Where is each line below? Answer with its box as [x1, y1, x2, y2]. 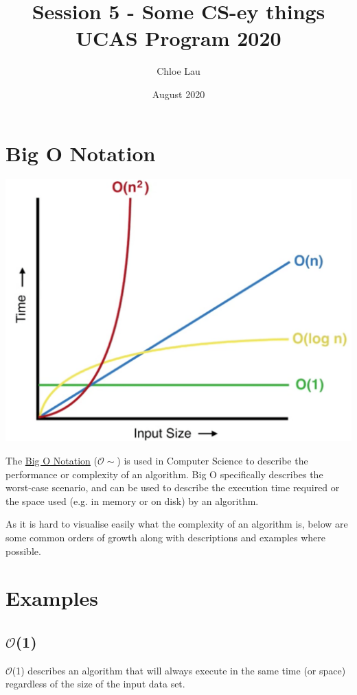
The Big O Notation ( [5, 453, 97, 467]
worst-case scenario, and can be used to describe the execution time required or [5, 480, 340, 495]
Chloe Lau [157, 64, 200, 78]
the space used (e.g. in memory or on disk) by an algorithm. [5, 493, 259, 508]
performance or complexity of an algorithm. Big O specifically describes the [5, 467, 323, 481]
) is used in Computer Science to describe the [117, 453, 308, 467]
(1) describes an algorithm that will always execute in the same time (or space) [12, 663, 346, 677]
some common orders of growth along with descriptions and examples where [5, 530, 326, 544]
